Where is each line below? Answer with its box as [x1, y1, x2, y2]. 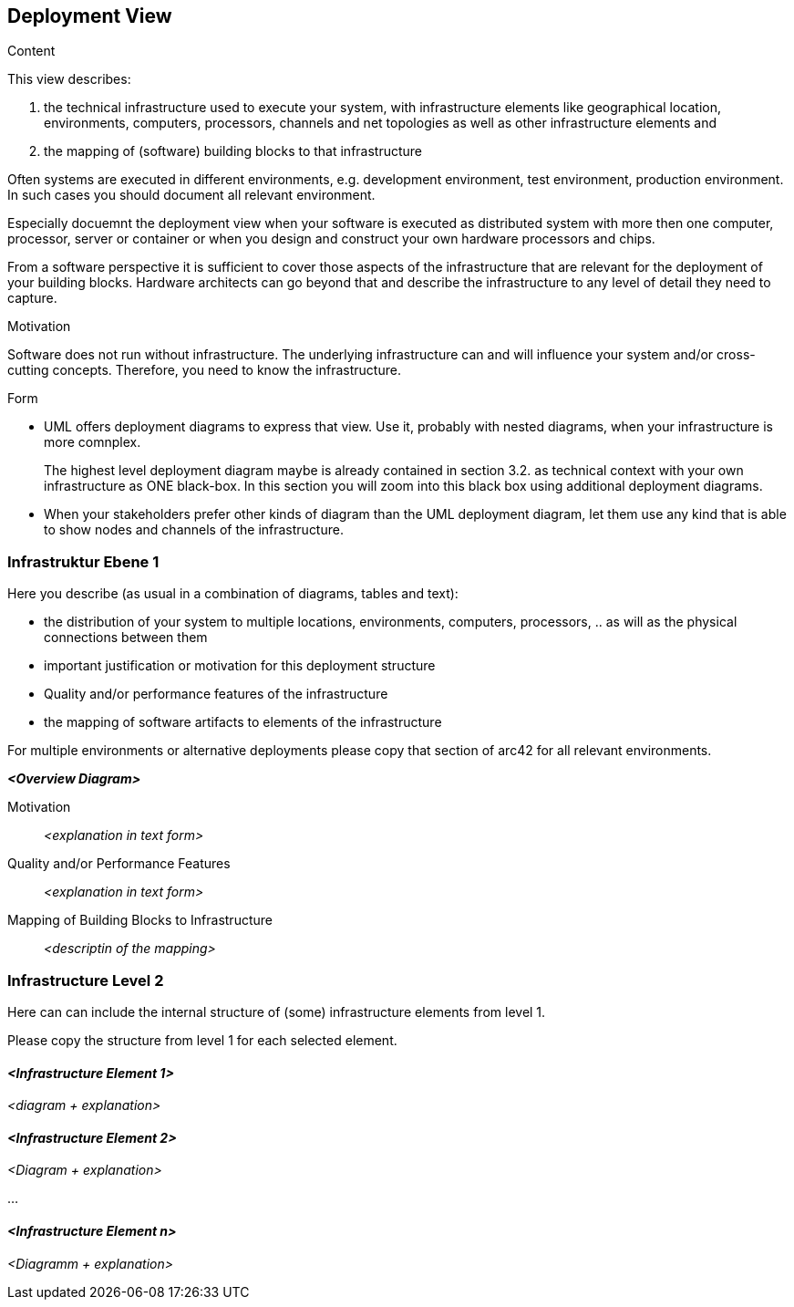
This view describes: [7, 71, 131, 88]
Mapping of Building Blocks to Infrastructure [7, 912, 273, 928]
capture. [7, 290, 57, 306]
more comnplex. [44, 434, 141, 451]
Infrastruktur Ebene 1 [7, 552, 160, 571]
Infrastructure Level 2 [7, 970, 164, 990]
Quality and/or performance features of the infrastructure [44, 686, 388, 702]
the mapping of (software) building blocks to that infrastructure [44, 143, 423, 160]
